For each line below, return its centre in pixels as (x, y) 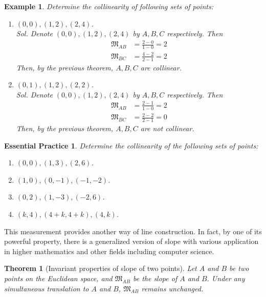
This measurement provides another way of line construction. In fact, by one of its (133, 231)
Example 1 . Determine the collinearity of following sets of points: (109, 6)
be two (239, 268)
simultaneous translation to (47, 288)
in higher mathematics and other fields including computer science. (109, 251)
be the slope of (155, 278)
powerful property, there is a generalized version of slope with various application (131, 241)
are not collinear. (167, 128)
